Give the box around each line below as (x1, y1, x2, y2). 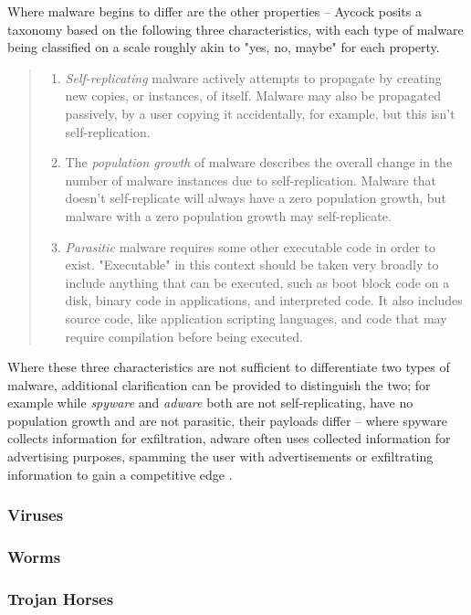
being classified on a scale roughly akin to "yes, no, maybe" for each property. (7, 37, 440, 57)
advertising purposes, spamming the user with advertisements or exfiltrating (7, 447, 434, 466)
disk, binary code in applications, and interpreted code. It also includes (65, 291, 463, 310)
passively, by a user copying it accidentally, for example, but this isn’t (65, 103, 455, 122)
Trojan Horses (7, 587, 114, 610)
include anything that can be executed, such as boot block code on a (65, 272, 450, 292)
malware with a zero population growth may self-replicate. (65, 206, 392, 225)
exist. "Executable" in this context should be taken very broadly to (65, 255, 439, 274)
